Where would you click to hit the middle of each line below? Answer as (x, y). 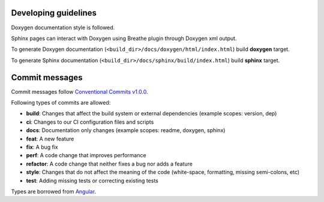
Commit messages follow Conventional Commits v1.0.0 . (79, 91)
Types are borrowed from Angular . (53, 191)
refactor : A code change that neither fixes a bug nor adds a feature (109, 164)
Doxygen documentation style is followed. (63, 27)
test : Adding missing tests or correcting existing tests (92, 180)
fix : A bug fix (42, 147)
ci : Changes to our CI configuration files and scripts (90, 122)
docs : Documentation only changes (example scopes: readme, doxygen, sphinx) (126, 130)
